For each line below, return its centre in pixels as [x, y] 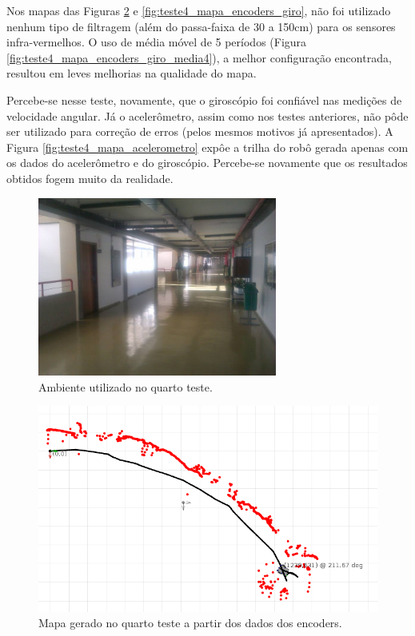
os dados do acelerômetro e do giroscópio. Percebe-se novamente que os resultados [207, 163]
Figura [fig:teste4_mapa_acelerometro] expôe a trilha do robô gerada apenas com [207, 147]
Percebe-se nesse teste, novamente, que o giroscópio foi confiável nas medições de [204, 99]
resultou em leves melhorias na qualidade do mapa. [132, 73]
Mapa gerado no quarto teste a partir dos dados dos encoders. [190, 623]
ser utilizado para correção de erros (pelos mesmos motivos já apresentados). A [200, 131]
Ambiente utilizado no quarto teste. [126, 386]
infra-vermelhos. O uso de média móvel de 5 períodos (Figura [157, 42]
